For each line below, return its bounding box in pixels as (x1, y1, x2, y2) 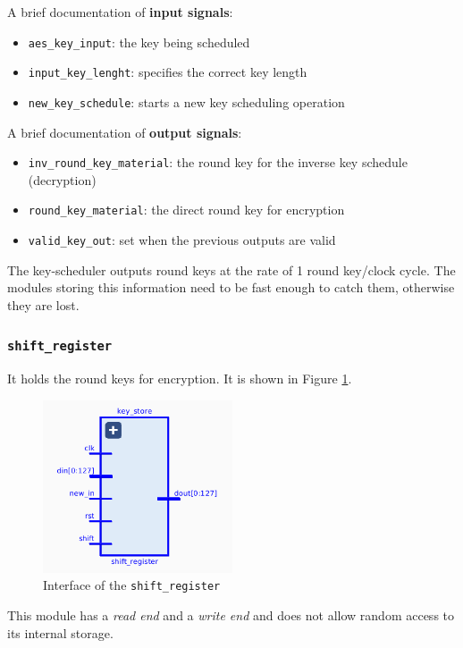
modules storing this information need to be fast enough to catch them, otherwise (7, 278, 455, 297)
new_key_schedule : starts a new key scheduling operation (28, 92, 345, 111)
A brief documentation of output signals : (7, 122, 242, 141)
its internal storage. (7, 623, 114, 642)
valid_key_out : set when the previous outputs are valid (28, 231, 336, 249)
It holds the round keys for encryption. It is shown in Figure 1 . (7, 369, 352, 388)
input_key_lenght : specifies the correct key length (28, 63, 307, 81)
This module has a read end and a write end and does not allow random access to (7, 606, 455, 625)
